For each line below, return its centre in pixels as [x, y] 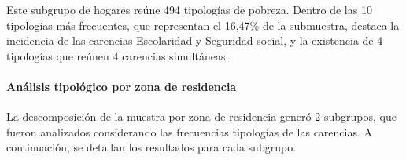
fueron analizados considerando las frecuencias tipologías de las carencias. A [190, 131]
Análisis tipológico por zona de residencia [122, 86]
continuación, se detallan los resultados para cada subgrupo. [151, 147]
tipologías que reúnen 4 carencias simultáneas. [118, 55]
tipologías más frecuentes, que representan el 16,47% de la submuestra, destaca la [203, 25]
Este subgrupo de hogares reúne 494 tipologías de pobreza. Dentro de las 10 [189, 9]
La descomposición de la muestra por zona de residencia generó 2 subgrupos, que [201, 116]
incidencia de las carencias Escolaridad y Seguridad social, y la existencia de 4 [195, 40]
